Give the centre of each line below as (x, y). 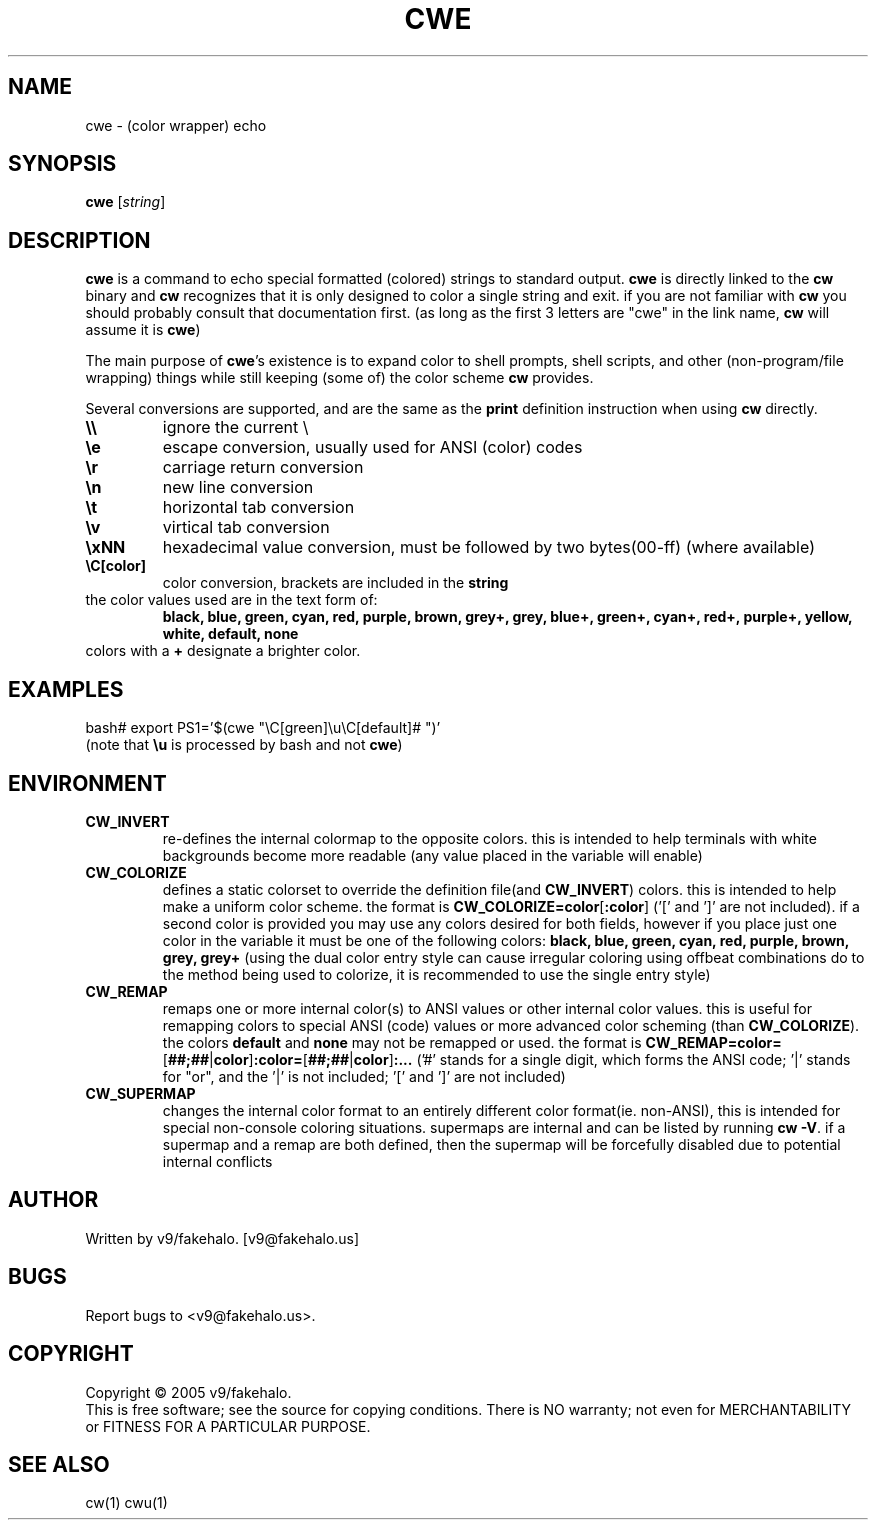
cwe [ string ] (125, 202)
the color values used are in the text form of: (231, 600)
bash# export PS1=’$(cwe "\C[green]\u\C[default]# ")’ (263, 728)
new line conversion (238, 487)
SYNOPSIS (62, 164)
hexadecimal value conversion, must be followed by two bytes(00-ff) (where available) (488, 547)
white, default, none (230, 634)
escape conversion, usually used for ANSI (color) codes (372, 447)
